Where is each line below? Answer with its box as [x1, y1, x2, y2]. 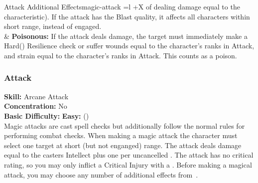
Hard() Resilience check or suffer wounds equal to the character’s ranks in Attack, [4, 40, 255, 51]
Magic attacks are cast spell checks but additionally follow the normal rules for [4, 120, 245, 131]
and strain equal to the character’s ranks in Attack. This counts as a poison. [4, 50, 237, 60]
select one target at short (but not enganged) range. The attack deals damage [4, 140, 242, 150]
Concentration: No [4, 101, 67, 111]
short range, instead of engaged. [4, 21, 102, 31]
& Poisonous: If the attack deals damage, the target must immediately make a [4, 30, 248, 41]
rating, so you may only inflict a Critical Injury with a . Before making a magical [4, 159, 252, 170]
